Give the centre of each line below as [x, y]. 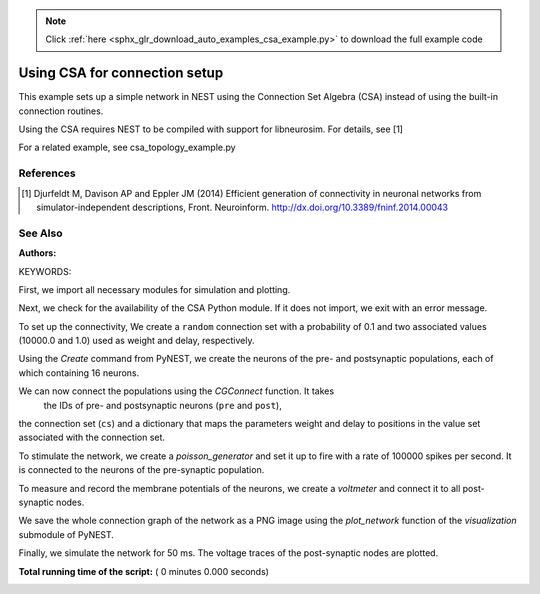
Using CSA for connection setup [121, 73]
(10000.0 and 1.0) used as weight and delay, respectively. [136, 341]
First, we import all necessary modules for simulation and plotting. [154, 289]
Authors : [37, 253]
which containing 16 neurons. [79, 372]
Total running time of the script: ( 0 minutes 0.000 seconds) [144, 571]
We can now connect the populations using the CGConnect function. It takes [176, 391]
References [47, 173]
